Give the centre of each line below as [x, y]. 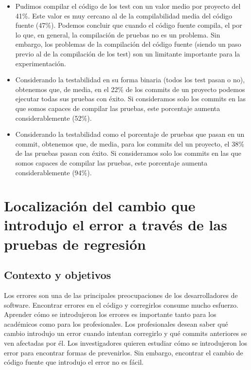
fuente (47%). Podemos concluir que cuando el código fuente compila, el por [129, 25]
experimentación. [41, 63]
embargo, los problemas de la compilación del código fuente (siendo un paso [128, 44]
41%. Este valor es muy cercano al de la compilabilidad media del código [124, 15]
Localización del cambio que [100, 206]
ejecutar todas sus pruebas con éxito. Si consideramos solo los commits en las [131, 99]
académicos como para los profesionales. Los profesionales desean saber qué [116, 324]
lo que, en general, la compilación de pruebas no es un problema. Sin [118, 34]
